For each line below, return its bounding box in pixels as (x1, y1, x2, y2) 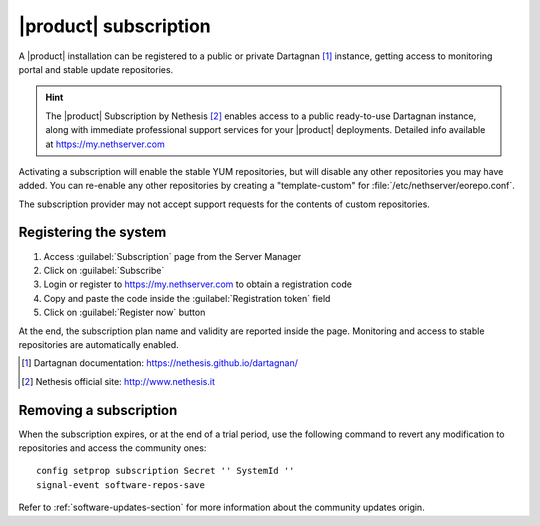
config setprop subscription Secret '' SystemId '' (36, 465, 295, 477)
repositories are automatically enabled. (18, 338, 179, 350)
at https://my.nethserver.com (45, 138, 165, 150)
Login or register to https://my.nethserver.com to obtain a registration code (43, 278, 352, 290)
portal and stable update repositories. (18, 63, 174, 75)
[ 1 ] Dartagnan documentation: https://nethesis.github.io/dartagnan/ (21, 357, 299, 369)
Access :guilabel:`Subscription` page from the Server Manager (43, 250, 302, 262)
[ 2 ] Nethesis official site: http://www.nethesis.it (21, 375, 215, 387)
